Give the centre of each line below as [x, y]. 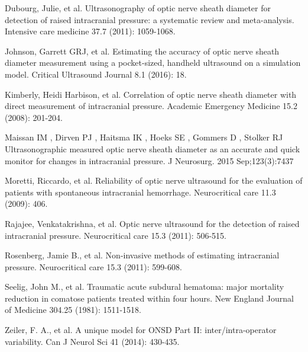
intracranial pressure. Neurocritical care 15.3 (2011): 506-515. [116, 235]
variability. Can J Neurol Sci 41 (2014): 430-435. [92, 341]
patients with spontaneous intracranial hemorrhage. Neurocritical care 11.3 [140, 192]
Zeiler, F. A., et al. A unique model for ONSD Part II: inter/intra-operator [141, 330]
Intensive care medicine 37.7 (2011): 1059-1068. [90, 31]
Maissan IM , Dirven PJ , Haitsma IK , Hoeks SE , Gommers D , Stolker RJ [144, 137]
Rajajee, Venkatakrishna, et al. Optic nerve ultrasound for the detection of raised [152, 223]
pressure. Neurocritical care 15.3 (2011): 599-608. [93, 266]
